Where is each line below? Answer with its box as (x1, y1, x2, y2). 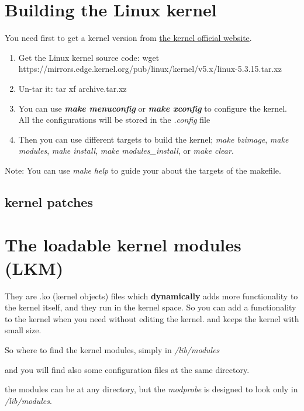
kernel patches (5, 192, 93, 210)
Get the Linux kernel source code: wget (18, 51, 160, 63)
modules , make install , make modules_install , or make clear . (18, 144, 234, 157)
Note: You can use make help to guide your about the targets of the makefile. (5, 164, 281, 176)
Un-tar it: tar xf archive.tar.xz (18, 82, 127, 94)
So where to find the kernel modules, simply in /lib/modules (5, 343, 220, 355)
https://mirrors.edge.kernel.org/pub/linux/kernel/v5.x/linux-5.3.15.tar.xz (18, 63, 282, 75)
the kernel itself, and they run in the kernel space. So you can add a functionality (5, 301, 296, 313)
